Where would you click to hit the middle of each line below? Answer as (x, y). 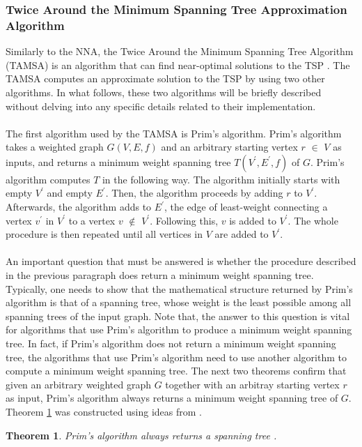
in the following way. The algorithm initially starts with (221, 179)
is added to (253, 220)
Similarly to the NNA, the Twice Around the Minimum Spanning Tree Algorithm (180, 51)
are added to (242, 234)
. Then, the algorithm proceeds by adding (194, 193)
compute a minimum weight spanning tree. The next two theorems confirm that (176, 371)
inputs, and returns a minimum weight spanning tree (118, 161)
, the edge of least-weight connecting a (246, 207)
